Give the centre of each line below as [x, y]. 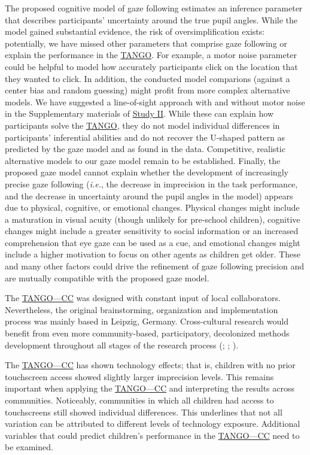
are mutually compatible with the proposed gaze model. [107, 277]
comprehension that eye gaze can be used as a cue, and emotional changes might [153, 242]
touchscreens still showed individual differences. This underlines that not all [144, 412]
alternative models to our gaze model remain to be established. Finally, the [143, 160]
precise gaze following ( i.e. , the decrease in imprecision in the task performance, [151, 183]
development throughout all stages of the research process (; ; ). [122, 345]
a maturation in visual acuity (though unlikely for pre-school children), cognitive [153, 219]
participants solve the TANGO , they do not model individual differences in [142, 125]
